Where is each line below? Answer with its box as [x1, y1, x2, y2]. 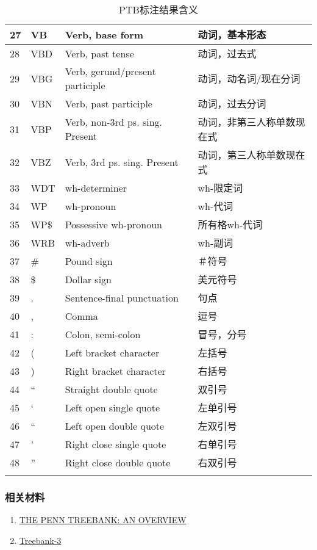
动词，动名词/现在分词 [198, 71, 301, 85]
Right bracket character [65, 363, 166, 378]
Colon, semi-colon [65, 327, 141, 341]
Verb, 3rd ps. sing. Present [65, 154, 179, 169]
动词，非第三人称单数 [198, 115, 296, 129]
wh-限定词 [198, 181, 243, 195]
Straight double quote [65, 382, 158, 396]
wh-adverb [65, 235, 110, 250]
